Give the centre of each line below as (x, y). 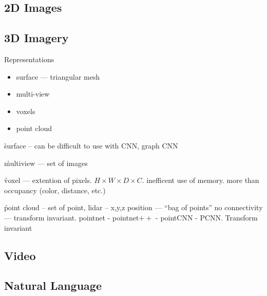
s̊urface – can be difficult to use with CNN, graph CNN (91, 145)
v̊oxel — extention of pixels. (48, 180)
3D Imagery (36, 38)
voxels (26, 111)
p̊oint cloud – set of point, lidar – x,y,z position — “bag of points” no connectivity (133, 207)
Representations (29, 59)
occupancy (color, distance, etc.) (55, 190)
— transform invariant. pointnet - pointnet (72, 217)
